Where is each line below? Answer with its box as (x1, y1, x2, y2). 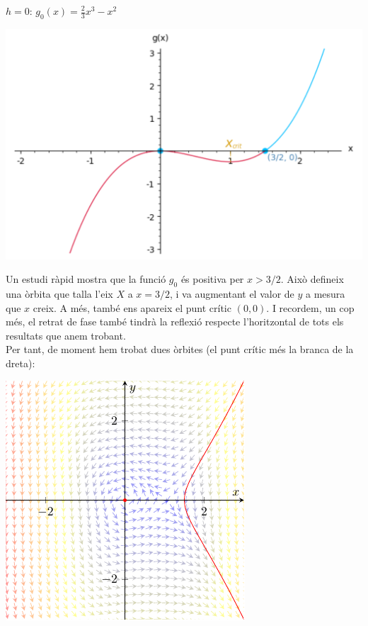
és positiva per (180, 272, 244, 286)
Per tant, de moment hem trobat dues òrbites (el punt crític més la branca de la (6, 342, 354, 357)
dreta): (6, 356, 35, 370)
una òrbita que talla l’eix (6, 286, 113, 301)
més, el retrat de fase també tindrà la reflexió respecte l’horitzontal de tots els (6, 314, 344, 329)
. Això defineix (280, 272, 344, 286)
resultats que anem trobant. (6, 328, 126, 342)
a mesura (306, 286, 345, 301)
